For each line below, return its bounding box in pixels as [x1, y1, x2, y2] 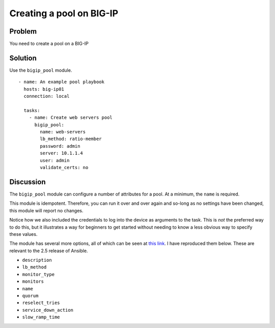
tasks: [23, 107, 40, 113]
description [22, 257, 52, 263]
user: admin [40, 157, 70, 163]
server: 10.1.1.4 [40, 150, 84, 156]
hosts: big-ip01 [23, 86, 65, 92]
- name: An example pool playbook [18, 79, 104, 85]
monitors [22, 279, 44, 285]
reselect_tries [22, 300, 61, 306]
